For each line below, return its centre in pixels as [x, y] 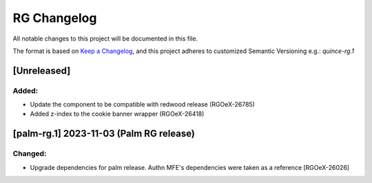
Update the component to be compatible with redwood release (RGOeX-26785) [142, 105]
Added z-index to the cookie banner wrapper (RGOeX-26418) [117, 114]
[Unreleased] [42, 71]
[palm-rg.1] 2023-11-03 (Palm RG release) [104, 134]
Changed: [30, 153]
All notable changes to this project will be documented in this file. [105, 39]
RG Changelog [55, 18]
